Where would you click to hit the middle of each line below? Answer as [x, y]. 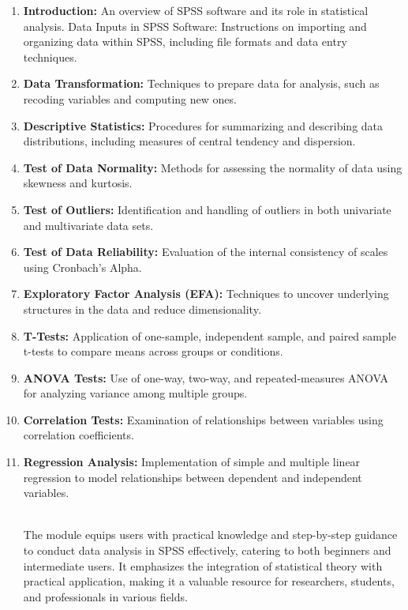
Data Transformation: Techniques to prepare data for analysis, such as [201, 83]
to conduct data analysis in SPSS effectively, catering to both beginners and [207, 550]
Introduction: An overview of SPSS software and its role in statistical [196, 10]
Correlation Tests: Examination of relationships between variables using [203, 419]
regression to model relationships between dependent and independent [193, 477]
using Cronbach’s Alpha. [82, 267]
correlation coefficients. [79, 435]
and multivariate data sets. [88, 225]
